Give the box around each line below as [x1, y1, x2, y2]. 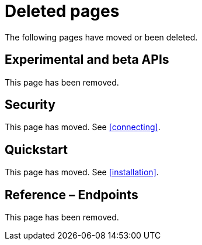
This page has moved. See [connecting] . [5, 122, 161, 132]
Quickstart [5, 142, 68, 157]
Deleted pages [5, 1, 120, 21]
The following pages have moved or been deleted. [5, 32, 198, 42]
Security [5, 97, 55, 113]
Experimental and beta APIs [5, 52, 169, 67]
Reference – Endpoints [5, 187, 138, 202]
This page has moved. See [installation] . [5, 167, 159, 178]
